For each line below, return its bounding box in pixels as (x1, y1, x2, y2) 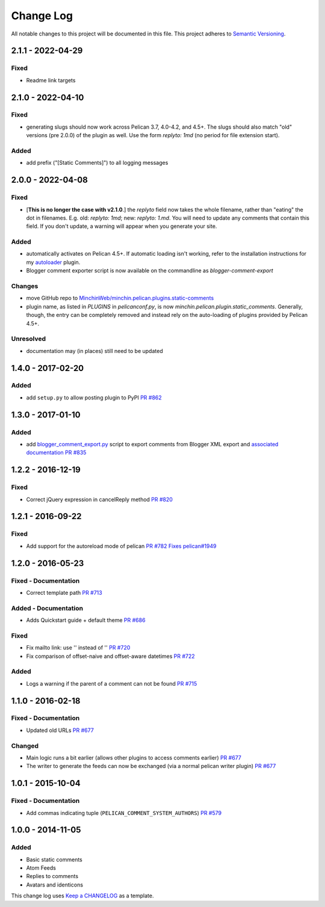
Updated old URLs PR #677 (26, 727, 94, 734)
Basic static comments (26, 856, 82, 863)
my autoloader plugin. (26, 259, 81, 266)
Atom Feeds (26, 864, 57, 872)
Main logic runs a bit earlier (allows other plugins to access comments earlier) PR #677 (26, 754, 242, 761)
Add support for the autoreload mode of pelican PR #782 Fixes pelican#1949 (26, 542, 217, 550)
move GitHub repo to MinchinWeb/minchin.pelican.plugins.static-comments (26, 295, 214, 302)
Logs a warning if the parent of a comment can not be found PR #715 (26, 680, 197, 687)
